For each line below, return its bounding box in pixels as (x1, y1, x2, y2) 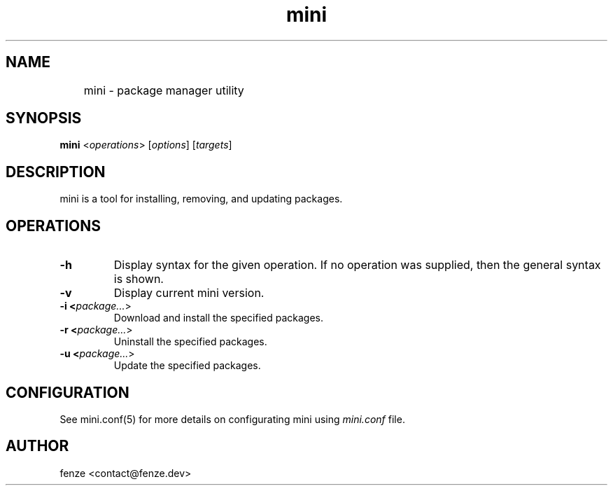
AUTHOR (6, 437, 69, 455)
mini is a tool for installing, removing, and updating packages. (59, 193, 343, 205)
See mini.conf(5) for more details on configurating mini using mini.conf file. (59, 413, 405, 425)
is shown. (113, 272, 164, 286)
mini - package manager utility (83, 83, 244, 97)
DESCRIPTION (6, 162, 106, 181)
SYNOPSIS (6, 109, 82, 127)
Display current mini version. (113, 286, 265, 300)
